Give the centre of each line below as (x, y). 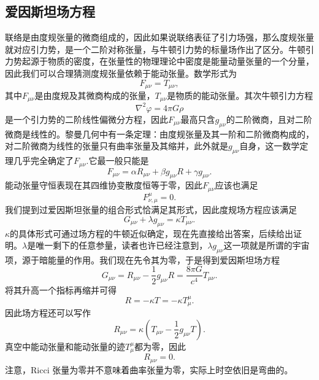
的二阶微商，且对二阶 (269, 119)
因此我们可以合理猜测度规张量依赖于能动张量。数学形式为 (121, 73)
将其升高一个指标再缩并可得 (61, 289)
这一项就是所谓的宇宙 (267, 245)
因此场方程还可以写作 (48, 313)
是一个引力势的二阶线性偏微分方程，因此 (86, 119)
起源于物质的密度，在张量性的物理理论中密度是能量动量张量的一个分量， (168, 61)
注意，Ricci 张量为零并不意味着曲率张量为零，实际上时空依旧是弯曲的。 (149, 369)
